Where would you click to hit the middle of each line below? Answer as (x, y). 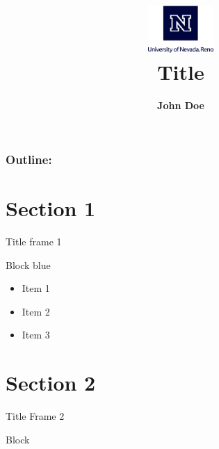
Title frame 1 (34, 241)
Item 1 (36, 288)
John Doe (181, 105)
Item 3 (36, 335)
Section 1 (51, 208)
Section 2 (51, 383)
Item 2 (36, 311)
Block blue (28, 264)
